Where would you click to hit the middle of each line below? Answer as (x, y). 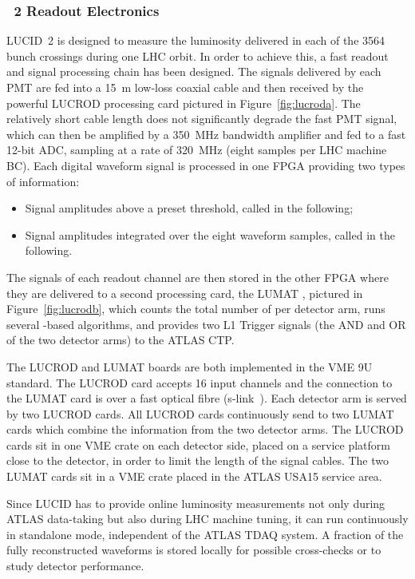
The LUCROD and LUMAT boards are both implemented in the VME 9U (190, 366)
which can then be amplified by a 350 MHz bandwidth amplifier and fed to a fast (206, 134)
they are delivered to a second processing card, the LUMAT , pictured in (185, 293)
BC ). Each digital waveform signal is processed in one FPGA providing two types (206, 165)
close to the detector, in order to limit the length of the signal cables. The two (198, 460)
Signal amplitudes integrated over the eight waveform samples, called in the (210, 234)
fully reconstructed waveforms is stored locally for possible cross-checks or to (194, 550)
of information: (43, 181)
